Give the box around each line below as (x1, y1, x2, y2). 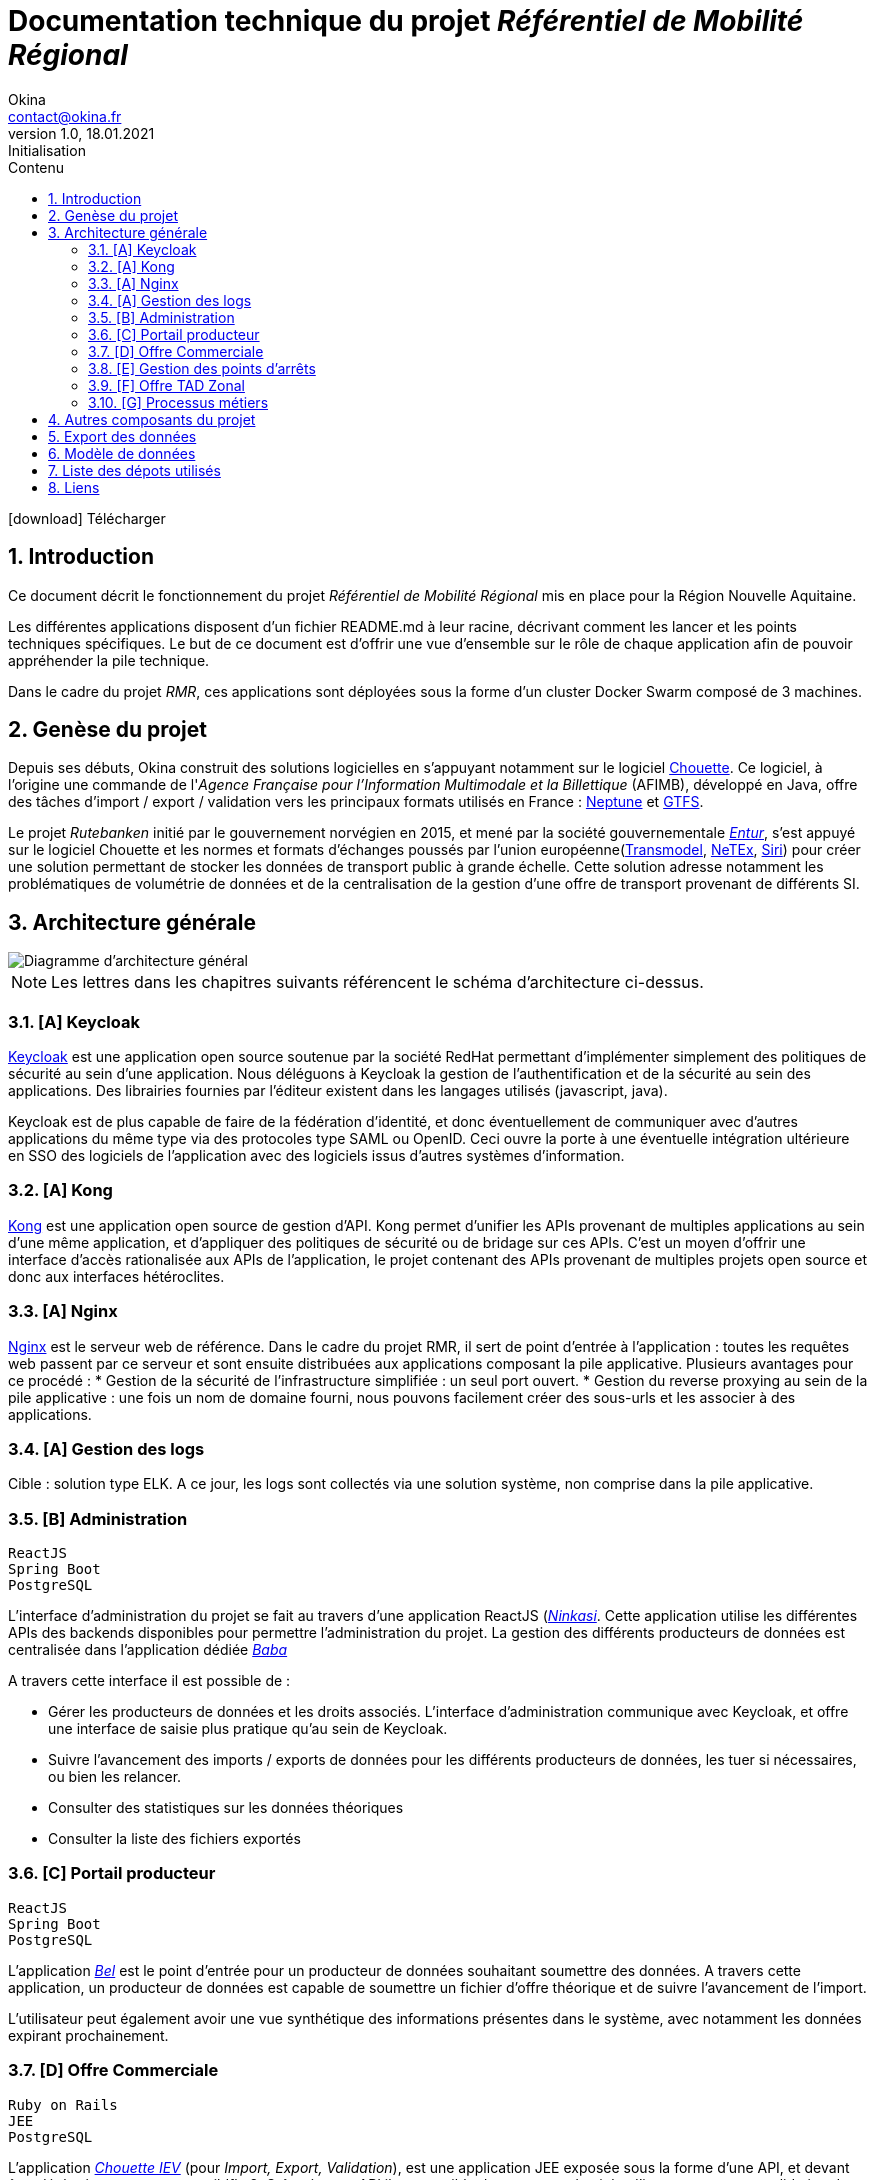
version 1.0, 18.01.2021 (8, 124, 155, 142)
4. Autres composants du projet (48, 410, 256, 428)
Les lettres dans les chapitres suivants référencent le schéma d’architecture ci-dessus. (51, 972, 704, 993)
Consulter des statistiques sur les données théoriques (48, 1799, 404, 1817)
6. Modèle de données (48, 444, 196, 462)
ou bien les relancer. (48, 1768, 182, 1786)
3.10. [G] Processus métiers (88, 393, 269, 411)
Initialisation (8, 141, 86, 159)
